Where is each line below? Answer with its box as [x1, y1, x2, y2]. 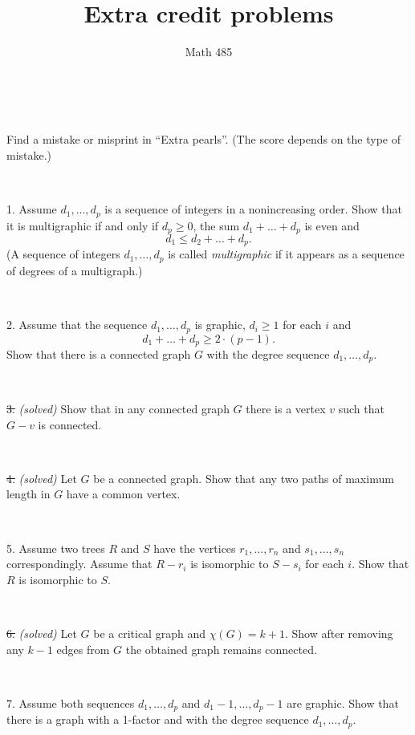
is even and [304, 217, 360, 233]
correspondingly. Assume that [6, 555, 153, 572]
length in [6, 485, 51, 502]
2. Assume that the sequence [6, 316, 148, 333]
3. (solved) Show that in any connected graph [6, 400, 230, 417]
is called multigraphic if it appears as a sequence [168, 246, 405, 262]
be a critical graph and [93, 624, 205, 641]
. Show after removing [284, 624, 393, 641]
